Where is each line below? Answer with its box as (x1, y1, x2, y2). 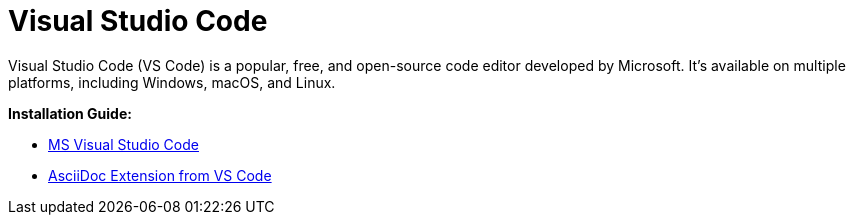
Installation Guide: (8, 104, 132, 122)
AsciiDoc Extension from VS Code (48, 166, 272, 184)
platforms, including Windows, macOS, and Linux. (8, 73, 336, 91)
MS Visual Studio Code (48, 135, 199, 153)
